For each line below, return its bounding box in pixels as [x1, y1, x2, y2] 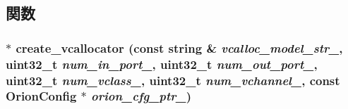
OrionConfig [6, 87, 77, 105]
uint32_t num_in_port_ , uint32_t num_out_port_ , [6, 55, 318, 72]
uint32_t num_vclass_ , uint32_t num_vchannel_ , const [6, 71, 340, 89]
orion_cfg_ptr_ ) [91, 87, 191, 105]
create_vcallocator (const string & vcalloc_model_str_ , [16, 39, 343, 56]
